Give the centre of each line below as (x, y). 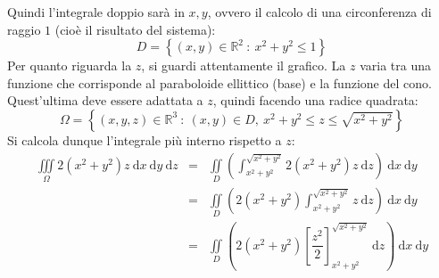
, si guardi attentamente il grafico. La (244, 65)
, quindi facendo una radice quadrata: (315, 100)
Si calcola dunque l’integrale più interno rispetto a (145, 139)
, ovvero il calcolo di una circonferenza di (319, 12)
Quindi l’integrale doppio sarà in (96, 12)
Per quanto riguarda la (70, 65)
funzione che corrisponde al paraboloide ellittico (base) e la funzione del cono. (219, 82)
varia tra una (396, 65)
